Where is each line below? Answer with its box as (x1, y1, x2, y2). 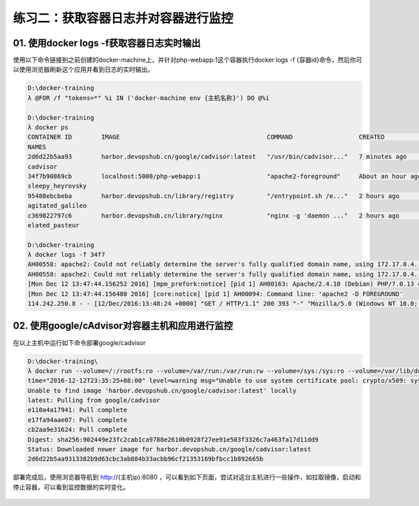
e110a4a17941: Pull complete (27, 406, 128, 414)
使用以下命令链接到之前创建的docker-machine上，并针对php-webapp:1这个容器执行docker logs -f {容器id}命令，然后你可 (13, 56, 362, 64)
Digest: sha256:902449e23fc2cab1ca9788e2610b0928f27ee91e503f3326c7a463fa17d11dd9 (27, 435, 319, 444)
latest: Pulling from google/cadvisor (27, 396, 161, 405)
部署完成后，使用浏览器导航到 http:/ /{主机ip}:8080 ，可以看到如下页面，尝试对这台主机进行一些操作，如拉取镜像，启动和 (13, 473, 361, 482)
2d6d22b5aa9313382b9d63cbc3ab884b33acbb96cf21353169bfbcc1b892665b (27, 455, 264, 463)
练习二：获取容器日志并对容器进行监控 (13, 10, 234, 26)
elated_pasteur (27, 221, 80, 229)
